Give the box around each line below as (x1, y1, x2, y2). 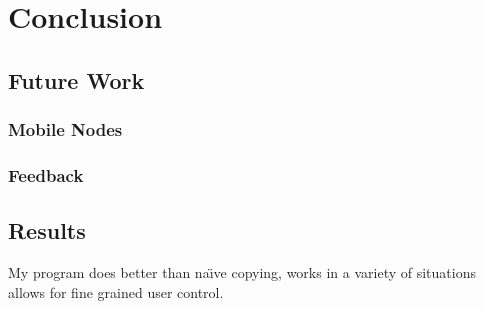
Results (8, 215, 86, 246)
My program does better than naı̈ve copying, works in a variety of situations (8, 262, 476, 283)
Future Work (8, 64, 145, 95)
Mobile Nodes (8, 117, 123, 142)
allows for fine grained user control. (8, 281, 224, 302)
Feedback (8, 162, 84, 187)
